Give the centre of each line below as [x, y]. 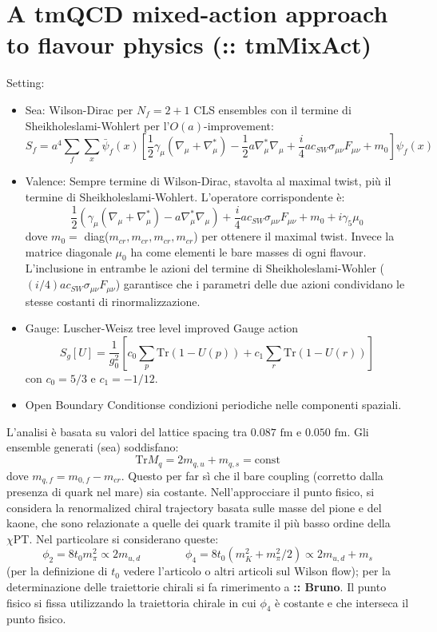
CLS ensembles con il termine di [272, 109]
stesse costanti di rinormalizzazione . [113, 301]
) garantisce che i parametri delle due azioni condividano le [260, 284]
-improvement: [239, 125]
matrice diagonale [68, 251]
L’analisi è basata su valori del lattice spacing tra [127, 431]
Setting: [26, 83]
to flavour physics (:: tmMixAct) [189, 44]
